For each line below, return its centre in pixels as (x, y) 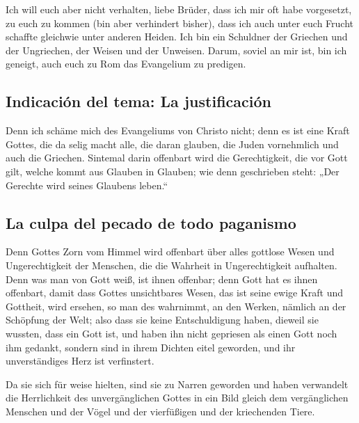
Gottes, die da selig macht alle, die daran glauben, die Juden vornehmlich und (172, 144)
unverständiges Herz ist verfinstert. (80, 361)
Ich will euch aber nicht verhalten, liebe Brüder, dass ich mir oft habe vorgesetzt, (179, 9)
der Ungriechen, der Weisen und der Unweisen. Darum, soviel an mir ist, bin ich (176, 50)
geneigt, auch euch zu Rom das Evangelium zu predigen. (126, 64)
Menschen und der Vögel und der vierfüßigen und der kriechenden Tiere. (160, 411)
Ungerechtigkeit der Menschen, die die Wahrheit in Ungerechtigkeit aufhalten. (171, 265)
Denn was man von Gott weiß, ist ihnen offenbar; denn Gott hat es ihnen (162, 279)
